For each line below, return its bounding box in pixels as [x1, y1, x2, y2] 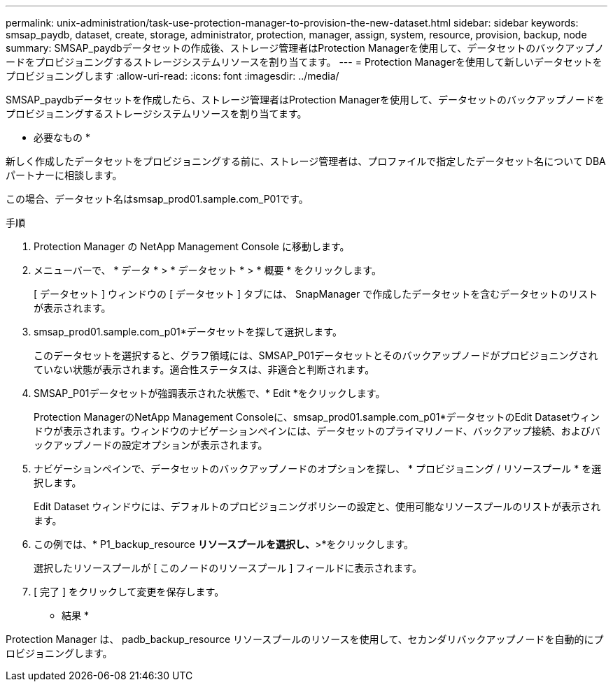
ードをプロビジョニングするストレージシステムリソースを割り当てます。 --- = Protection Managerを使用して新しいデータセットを [6, 56, 603, 68]
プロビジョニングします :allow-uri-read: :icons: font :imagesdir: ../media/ [6, 70, 339, 82]
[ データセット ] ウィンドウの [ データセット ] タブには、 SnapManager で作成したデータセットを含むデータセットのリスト [34, 288, 598, 300]
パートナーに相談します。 [6, 169, 122, 181]
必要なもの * [34, 131, 90, 143]
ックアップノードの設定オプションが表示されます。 [34, 439, 268, 451]
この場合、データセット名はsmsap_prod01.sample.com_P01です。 [6, 193, 309, 205]
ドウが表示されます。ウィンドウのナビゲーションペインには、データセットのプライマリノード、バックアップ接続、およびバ [34, 425, 600, 437]
